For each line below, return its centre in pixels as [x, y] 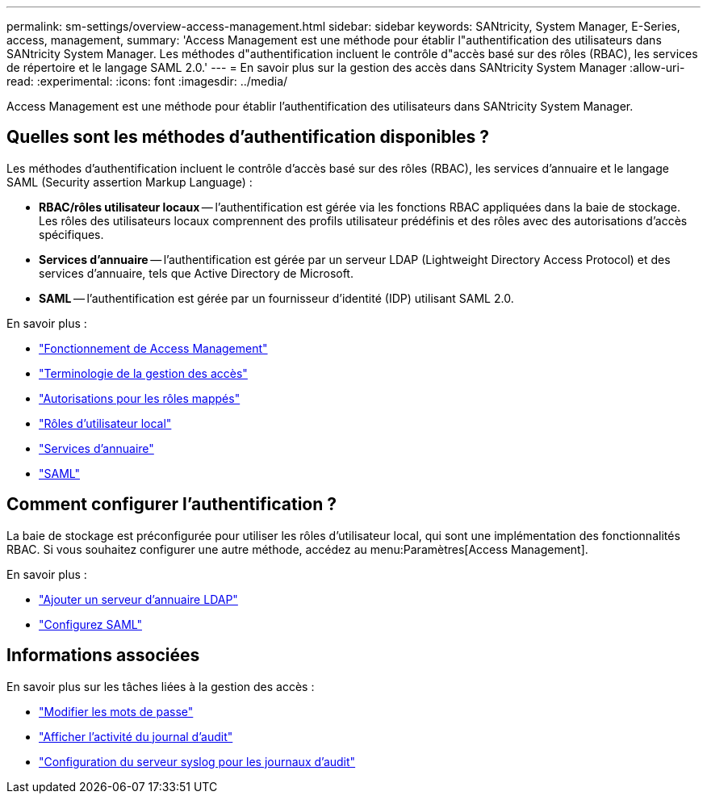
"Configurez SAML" [90, 624]
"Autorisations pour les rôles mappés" [140, 398]
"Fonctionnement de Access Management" [153, 348]
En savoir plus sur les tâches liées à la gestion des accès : [161, 686]
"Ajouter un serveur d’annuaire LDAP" [138, 599]
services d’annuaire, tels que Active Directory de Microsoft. [196, 273]
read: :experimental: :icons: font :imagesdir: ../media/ [147, 81]
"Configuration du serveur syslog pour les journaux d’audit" [197, 761]
